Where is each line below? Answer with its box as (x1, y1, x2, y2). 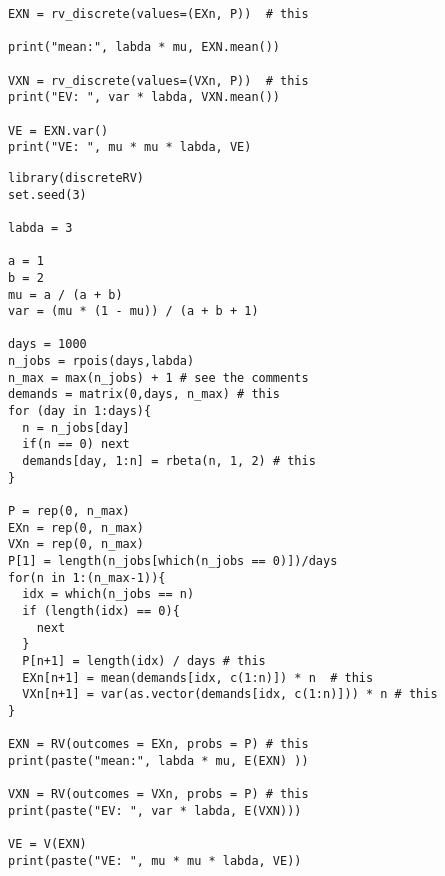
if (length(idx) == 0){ (22, 603, 180, 618)
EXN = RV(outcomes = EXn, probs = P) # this (8, 737, 309, 752)
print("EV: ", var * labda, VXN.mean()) (8, 90, 281, 105)
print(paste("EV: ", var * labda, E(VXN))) (8, 803, 302, 818)
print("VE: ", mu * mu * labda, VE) (8, 140, 252, 155)
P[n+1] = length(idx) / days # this (22, 653, 266, 668)
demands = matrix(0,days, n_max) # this (8, 387, 281, 402)
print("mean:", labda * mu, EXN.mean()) (8, 40, 281, 55)
